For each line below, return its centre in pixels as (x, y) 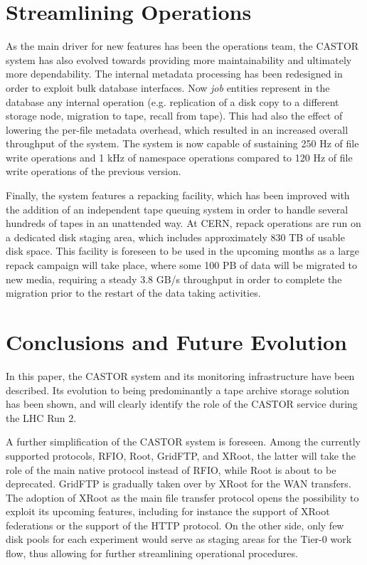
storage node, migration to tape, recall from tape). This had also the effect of (174, 116)
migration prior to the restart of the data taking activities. (133, 293)
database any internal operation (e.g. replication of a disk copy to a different (172, 101)
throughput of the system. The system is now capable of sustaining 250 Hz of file (182, 143)
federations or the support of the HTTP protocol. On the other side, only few (175, 525)
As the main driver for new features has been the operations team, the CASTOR (182, 46)
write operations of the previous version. (94, 171)
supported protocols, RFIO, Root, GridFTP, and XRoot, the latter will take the (181, 455)
